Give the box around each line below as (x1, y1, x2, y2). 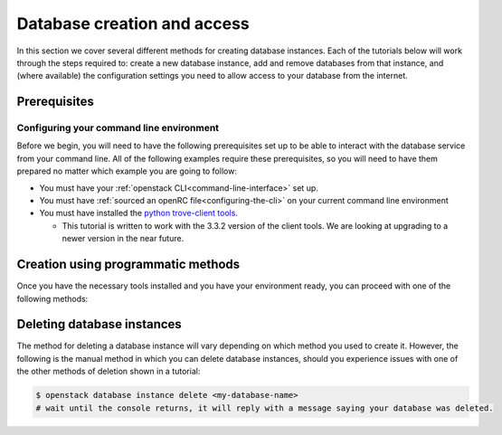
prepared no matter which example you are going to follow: (16, 165, 237, 176)
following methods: (16, 293, 89, 304)
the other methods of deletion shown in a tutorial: (16, 366, 201, 377)
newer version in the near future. (62, 233, 185, 244)
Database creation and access (16, 14, 250, 33)
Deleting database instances (16, 317, 183, 332)
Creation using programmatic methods (16, 257, 241, 272)
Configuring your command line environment (16, 122, 220, 135)
